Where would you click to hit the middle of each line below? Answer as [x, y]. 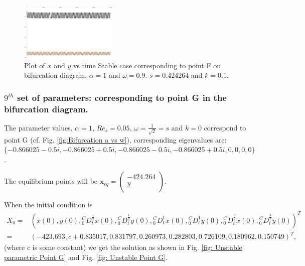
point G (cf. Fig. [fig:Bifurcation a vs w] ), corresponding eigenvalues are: [115, 139]
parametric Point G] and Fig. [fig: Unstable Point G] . [86, 257]
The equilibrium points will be [51, 181]
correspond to [225, 127]
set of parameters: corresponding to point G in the [122, 97]
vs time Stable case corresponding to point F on [147, 65]
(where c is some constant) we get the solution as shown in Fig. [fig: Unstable [123, 247]
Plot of [35, 65]
